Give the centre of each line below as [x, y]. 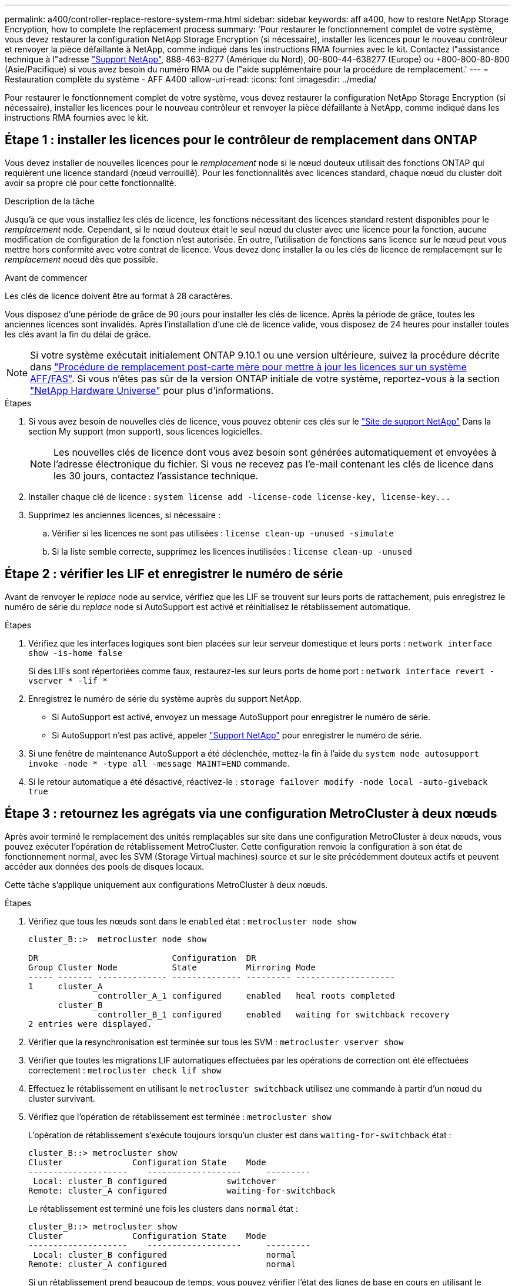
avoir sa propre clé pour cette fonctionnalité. [91, 183]
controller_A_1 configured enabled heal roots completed [246, 995]
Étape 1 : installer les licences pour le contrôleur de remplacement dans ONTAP [241, 140]
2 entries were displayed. [90, 1024]
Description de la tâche [50, 201]
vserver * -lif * [68, 680]
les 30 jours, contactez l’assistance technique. [156, 475]
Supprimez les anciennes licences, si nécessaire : [124, 515]
